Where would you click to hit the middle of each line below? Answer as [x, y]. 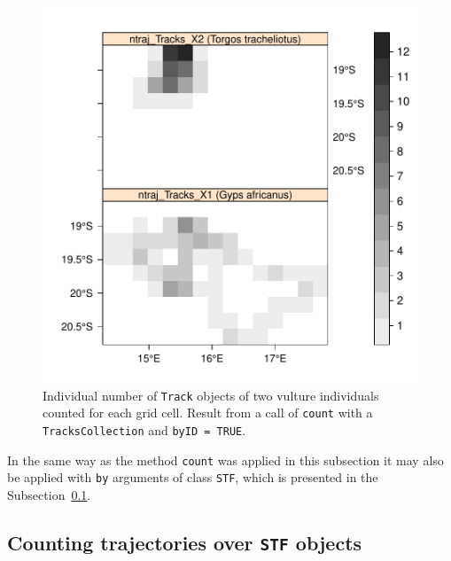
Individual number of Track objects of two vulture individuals [211, 395]
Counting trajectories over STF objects [185, 542]
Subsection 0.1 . [49, 494]
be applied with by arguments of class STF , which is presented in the [193, 477]
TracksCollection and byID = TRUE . [144, 429]
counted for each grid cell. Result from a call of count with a [208, 413]
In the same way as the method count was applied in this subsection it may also [225, 460]
